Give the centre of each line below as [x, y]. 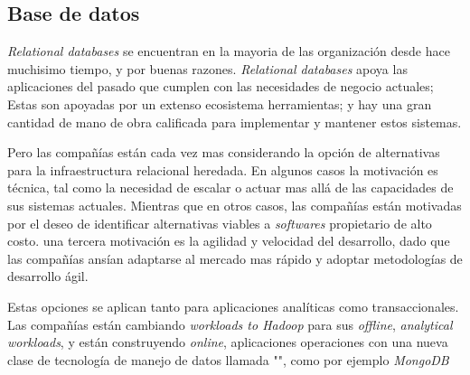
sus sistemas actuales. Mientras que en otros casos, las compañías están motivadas [235, 205]
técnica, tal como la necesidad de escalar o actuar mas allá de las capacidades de [230, 187]
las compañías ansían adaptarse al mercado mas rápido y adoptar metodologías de [235, 258]
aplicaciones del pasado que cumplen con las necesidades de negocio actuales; [221, 86]
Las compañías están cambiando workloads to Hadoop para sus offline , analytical [230, 324]
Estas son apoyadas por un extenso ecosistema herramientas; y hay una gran [220, 103]
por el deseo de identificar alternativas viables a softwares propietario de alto [220, 223]
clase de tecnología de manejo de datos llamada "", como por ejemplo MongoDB [228, 359]
